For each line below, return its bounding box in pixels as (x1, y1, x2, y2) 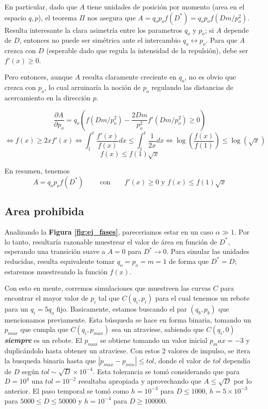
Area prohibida (4, 203, 84, 219)
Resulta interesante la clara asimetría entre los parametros (4, 24, 182, 35)
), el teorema (38, 12, 77, 22)
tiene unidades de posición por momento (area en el (87, 1, 245, 11)
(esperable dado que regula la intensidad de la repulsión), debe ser (46, 45, 248, 56)
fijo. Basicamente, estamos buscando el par (56, 303, 187, 314)
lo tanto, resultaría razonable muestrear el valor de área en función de (4, 236, 217, 246)
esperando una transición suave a (4, 246, 105, 256)
